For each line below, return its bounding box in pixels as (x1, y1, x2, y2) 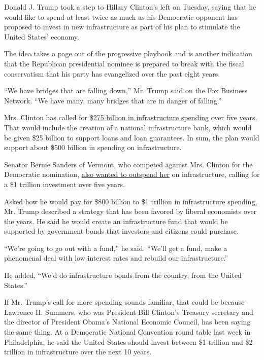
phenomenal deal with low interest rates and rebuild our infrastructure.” (4, 253, 228, 263)
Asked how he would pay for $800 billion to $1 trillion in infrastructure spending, (4, 196, 257, 206)
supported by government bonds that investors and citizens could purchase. (4, 226, 239, 236)
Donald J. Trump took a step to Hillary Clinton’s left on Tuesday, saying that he (4, 2, 256, 12)
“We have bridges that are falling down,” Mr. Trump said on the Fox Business (4, 85, 248, 96)
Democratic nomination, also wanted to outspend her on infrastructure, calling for (4, 169, 260, 179)
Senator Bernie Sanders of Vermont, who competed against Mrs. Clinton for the (4, 159, 253, 169)
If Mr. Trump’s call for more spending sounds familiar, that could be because (4, 297, 245, 307)
